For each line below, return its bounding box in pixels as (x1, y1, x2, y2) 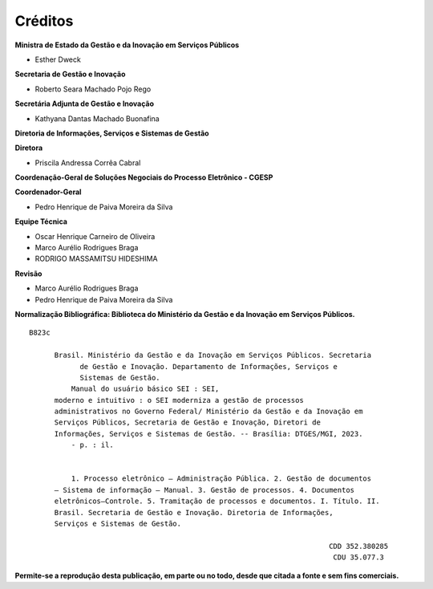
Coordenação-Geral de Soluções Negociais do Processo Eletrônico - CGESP (14, 173, 273, 182)
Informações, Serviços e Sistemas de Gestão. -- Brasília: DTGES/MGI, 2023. (54, 429, 363, 438)
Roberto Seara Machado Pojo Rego (34, 84, 152, 94)
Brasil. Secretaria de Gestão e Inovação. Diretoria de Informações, (54, 508, 334, 517)
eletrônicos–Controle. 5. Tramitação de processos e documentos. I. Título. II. (54, 497, 380, 506)
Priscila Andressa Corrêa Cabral (34, 157, 141, 168)
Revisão (14, 269, 42, 278)
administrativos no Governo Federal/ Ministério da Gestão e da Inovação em (54, 407, 363, 416)
